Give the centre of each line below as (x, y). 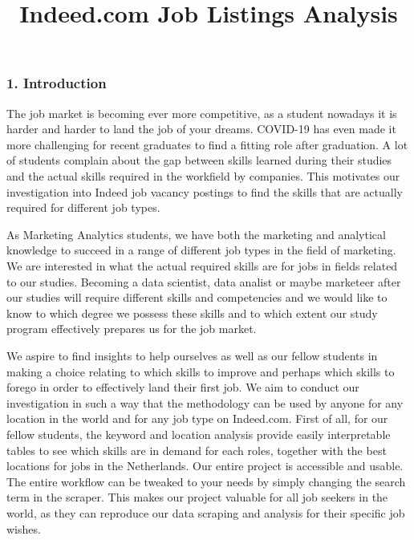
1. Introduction (57, 83)
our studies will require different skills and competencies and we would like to (197, 297)
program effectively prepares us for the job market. (132, 329)
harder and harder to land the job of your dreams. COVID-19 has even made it (201, 129)
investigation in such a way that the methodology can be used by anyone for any (205, 402)
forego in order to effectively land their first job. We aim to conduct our (183, 387)
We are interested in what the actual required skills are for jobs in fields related (202, 266)
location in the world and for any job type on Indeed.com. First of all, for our (197, 418)
